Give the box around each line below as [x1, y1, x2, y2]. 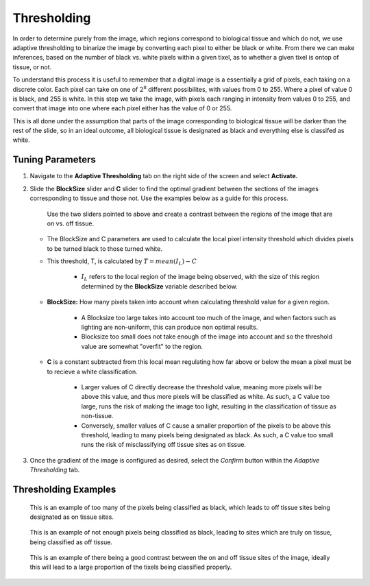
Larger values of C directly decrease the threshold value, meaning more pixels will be [81, 383, 322, 391]
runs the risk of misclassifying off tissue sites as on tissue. [81, 441, 247, 449]
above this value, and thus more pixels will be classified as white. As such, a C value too [81, 393, 330, 401]
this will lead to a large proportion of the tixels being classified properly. [29, 563, 232, 572]
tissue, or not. [12, 62, 52, 71]
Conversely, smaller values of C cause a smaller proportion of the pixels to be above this [81, 422, 332, 430]
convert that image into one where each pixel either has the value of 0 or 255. [12, 104, 232, 112]
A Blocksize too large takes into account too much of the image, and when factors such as [81, 313, 336, 321]
